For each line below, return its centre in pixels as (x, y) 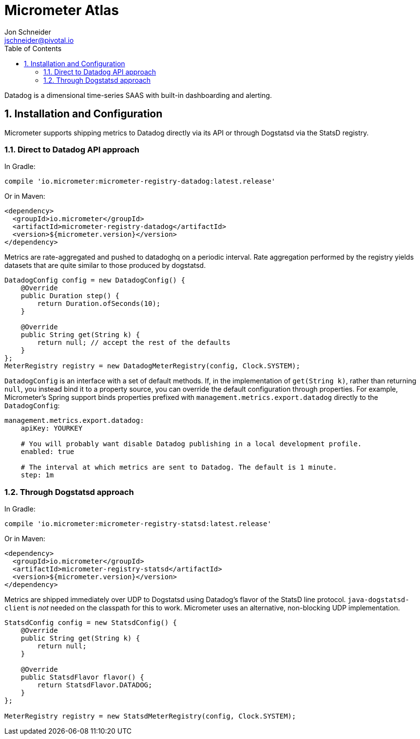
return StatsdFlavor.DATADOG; (95, 685)
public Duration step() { (70, 296)
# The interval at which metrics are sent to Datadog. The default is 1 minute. (179, 467)
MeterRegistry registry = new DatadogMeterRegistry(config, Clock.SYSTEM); (152, 366)
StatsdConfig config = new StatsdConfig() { (91, 623)
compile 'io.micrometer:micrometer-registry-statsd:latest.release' (138, 524)
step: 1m (37, 475)
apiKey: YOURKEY (52, 428)
